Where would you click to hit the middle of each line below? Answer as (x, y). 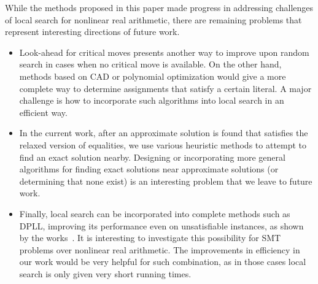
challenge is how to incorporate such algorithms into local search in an (152, 100)
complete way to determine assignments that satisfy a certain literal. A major (165, 88)
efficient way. (43, 112)
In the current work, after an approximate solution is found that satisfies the (164, 133)
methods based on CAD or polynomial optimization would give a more (153, 76)
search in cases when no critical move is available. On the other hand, (150, 64)
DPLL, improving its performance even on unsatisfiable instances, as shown (161, 225)
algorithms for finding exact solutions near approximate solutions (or (149, 169)
